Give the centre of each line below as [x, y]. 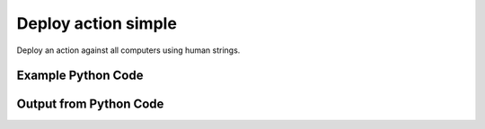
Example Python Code [80, 76]
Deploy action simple [97, 23]
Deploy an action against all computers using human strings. [128, 50]
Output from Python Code [90, 104]
